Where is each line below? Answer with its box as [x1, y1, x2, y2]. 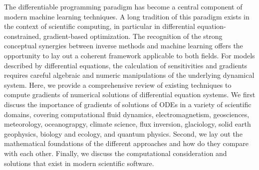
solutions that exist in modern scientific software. [4, 158, 154, 168]
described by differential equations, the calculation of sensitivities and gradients [4, 60, 248, 70]
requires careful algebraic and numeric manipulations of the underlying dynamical [4, 70, 255, 80]
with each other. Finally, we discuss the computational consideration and [4, 148, 227, 158]
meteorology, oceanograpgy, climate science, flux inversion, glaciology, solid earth [4, 119, 251, 129]
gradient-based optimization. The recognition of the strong [43, 30, 223, 41]
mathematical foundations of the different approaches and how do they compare [4, 138, 249, 149]
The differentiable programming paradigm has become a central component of [4, 1, 243, 11]
